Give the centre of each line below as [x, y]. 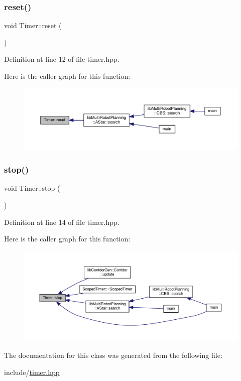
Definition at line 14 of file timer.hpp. [62, 222]
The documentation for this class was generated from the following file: [113, 355]
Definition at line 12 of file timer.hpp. [62, 59]
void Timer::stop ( [32, 188]
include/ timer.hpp [32, 372]
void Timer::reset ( [33, 25]
